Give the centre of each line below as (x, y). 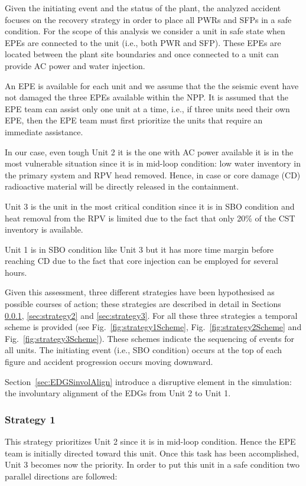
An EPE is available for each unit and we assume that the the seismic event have (152, 85)
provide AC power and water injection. (75, 65)
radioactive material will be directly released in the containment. (122, 186)
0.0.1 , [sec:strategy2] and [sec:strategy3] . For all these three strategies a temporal (151, 315)
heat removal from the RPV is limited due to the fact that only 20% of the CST (150, 218)
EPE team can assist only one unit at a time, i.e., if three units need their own (147, 108)
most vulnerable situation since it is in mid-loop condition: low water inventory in (153, 163)
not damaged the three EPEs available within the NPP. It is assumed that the (147, 97)
